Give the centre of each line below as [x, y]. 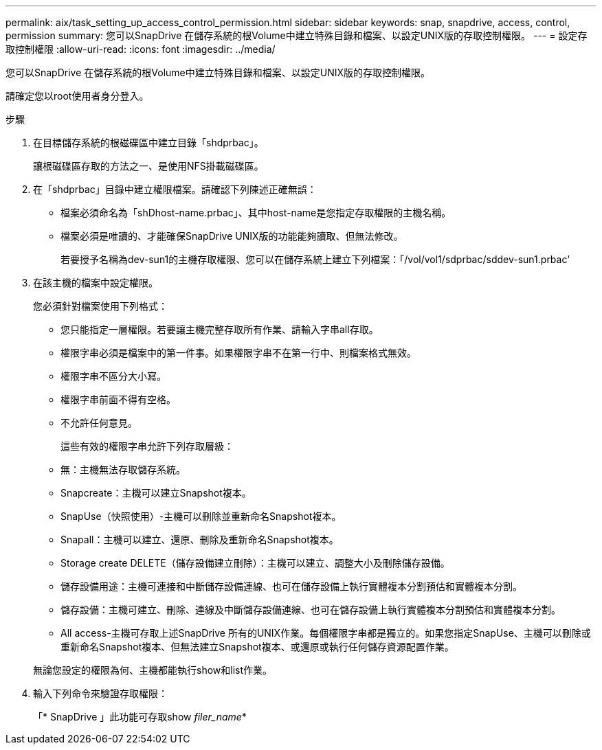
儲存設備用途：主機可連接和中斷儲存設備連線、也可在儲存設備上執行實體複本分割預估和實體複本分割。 [291, 586]
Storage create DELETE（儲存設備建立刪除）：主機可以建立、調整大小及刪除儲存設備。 [255, 563]
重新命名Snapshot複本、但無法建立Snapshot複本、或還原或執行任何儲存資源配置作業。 [257, 647]
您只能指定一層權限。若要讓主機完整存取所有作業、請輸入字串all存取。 [220, 329]
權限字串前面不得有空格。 [118, 399]
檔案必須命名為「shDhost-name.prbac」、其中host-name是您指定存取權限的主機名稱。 [256, 213]
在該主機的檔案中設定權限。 [96, 283]
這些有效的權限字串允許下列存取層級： [147, 446]
